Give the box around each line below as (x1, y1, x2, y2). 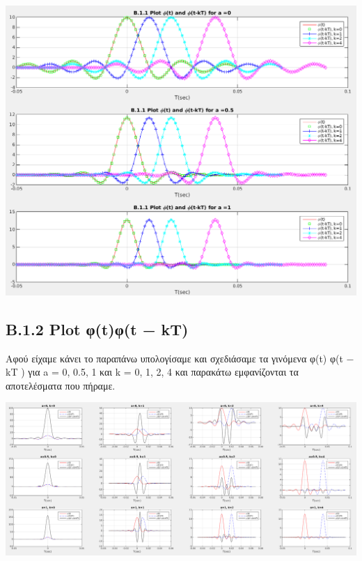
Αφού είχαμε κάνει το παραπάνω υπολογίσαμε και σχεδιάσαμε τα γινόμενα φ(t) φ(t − (6, 351, 354, 365)
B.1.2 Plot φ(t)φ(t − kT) (6, 318, 189, 339)
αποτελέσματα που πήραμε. (6, 378, 116, 392)
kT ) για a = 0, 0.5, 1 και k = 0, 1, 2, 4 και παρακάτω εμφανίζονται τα (6, 364, 299, 379)
